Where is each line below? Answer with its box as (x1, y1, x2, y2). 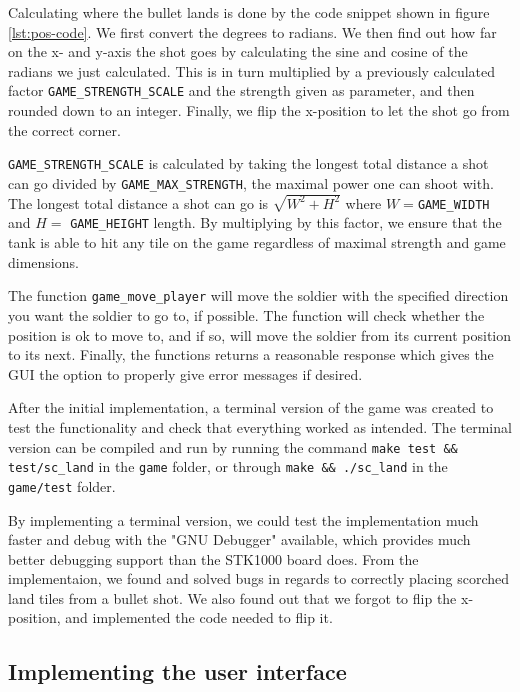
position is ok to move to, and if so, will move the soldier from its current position (8, 324, 512, 345)
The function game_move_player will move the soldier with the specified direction (8, 285, 509, 306)
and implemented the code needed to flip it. (65, 607, 333, 628)
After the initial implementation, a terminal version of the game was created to (8, 397, 494, 418)
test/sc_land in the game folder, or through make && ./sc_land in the (8, 456, 448, 477)
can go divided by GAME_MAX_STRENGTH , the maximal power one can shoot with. (8, 172, 494, 193)
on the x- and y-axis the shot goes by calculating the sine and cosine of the (8, 41, 468, 62)
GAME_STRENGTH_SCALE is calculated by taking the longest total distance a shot (8, 153, 489, 174)
